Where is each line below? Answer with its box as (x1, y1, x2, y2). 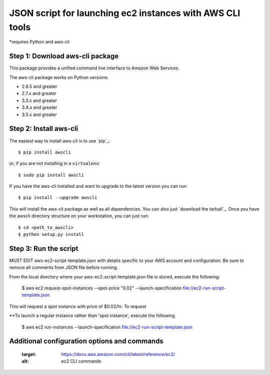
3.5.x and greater (21, 111, 57, 117)
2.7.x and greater (21, 90, 57, 96)
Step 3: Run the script (9, 244, 78, 252)
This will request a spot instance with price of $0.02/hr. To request (9, 303, 146, 309)
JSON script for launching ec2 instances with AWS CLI (9, 7, 240, 18)
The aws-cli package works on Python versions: (9, 74, 109, 80)
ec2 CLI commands (61, 358, 101, 364)
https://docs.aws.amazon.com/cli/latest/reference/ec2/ (61, 351, 175, 357)
